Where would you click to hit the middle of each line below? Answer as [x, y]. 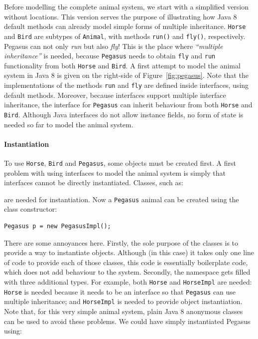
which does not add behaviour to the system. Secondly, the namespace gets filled [127, 272]
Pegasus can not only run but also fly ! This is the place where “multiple [114, 46]
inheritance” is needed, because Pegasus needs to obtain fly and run [110, 56]
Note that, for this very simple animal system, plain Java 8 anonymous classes [124, 311]
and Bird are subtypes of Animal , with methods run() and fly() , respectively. [125, 36]
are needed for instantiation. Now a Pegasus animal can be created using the [122, 199]
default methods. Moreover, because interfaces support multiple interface [115, 95]
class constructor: [31, 209]
